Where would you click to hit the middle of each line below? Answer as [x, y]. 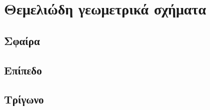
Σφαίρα [22, 40]
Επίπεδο [23, 70]
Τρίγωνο [24, 99]
